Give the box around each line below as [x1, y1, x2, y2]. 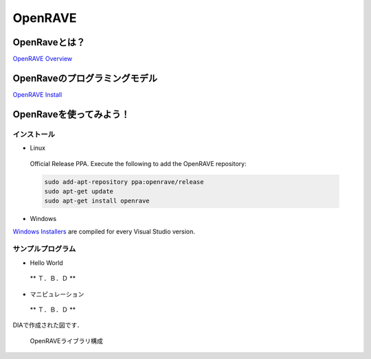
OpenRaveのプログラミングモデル [12, 72, 158, 84]
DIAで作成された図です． [12, 321, 83, 329]
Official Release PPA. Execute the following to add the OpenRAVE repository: [30, 159, 247, 167]
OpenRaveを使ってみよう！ [12, 108, 131, 120]
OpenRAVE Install [12, 90, 63, 99]
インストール [12, 129, 55, 139]
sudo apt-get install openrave [44, 197, 150, 205]
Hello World [30, 258, 63, 267]
